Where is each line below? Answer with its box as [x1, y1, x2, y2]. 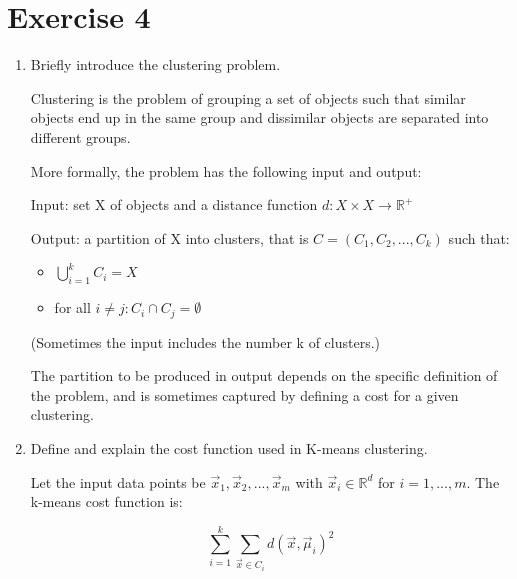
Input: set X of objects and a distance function [30, 194, 318, 215]
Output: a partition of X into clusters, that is [30, 227, 309, 248]
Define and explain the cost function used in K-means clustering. [30, 437, 428, 458]
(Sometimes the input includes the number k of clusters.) [30, 331, 381, 352]
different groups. [30, 126, 131, 147]
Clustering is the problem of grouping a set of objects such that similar [30, 87, 466, 108]
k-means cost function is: [30, 491, 183, 512]
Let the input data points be [30, 471, 206, 492]
